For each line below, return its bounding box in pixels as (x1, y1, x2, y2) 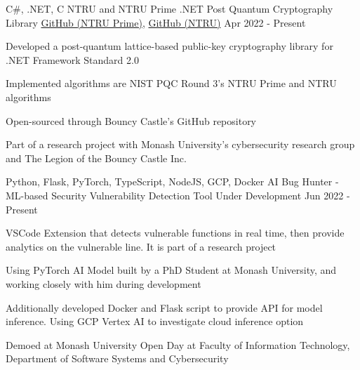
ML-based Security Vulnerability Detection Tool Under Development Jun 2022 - (6, 187, 350, 202)
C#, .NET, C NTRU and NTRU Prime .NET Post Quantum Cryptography (6, 1, 333, 15)
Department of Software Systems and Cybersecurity (6, 351, 229, 366)
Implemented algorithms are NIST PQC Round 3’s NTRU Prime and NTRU (6, 76, 337, 91)
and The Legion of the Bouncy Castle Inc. (6, 150, 187, 165)
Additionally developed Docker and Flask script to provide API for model (6, 300, 323, 315)
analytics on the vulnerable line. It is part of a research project (6, 239, 276, 253)
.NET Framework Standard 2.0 (6, 52, 139, 67)
